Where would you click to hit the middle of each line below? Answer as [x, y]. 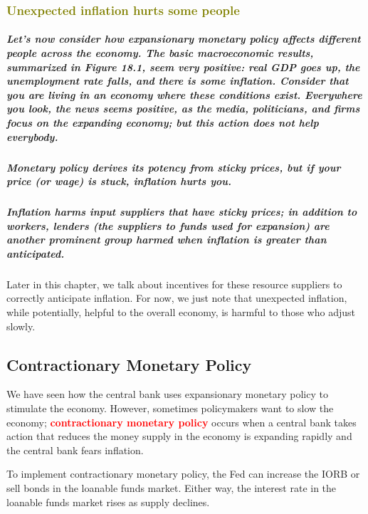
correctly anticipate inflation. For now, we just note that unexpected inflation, [177, 298]
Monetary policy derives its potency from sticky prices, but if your [174, 167]
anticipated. [36, 253]
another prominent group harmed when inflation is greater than [167, 240]
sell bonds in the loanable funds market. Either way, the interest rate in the [172, 488]
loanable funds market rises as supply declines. [108, 502]
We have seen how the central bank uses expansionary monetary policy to [167, 394]
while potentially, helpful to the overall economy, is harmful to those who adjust [181, 312]
